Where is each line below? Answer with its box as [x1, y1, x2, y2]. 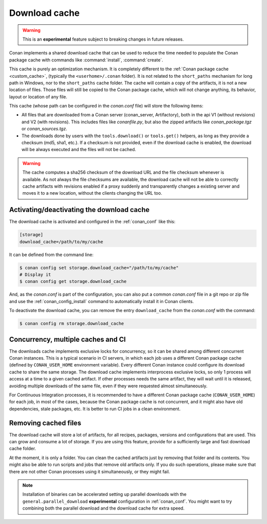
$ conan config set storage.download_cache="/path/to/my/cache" [19, 265, 179, 270]
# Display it [19, 272, 51, 277]
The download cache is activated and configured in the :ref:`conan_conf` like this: [9, 218, 176, 225]
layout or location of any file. [9, 94, 68, 100]
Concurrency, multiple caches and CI [9, 335, 126, 344]
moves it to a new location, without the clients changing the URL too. [22, 190, 163, 196]
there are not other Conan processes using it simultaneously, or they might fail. [9, 469, 170, 474]
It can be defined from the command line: [9, 252, 94, 258]
